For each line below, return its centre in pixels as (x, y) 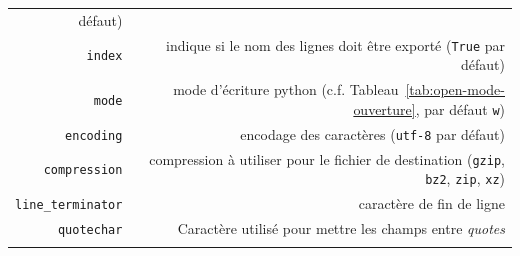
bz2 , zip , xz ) (465, 178)
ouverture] (384, 108)
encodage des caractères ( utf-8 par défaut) (372, 133)
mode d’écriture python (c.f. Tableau (286, 89)
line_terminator (69, 205)
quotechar (90, 229)
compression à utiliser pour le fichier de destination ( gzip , (327, 158)
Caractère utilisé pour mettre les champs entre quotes (341, 228)
